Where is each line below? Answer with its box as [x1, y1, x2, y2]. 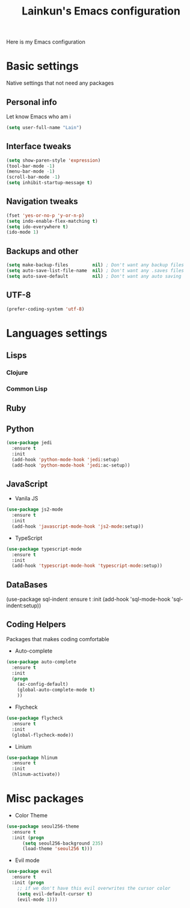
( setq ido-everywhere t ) [6, 223, 69, 230]
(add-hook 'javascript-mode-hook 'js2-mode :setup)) [11, 523, 144, 529]
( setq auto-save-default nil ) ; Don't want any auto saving [6, 273, 182, 279]
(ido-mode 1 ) [6, 229, 39, 235]
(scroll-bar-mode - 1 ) [6, 174, 61, 181]
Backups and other [6, 246, 79, 256]
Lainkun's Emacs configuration [22, 4, 180, 18]
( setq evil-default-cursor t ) [17, 890, 93, 897]
